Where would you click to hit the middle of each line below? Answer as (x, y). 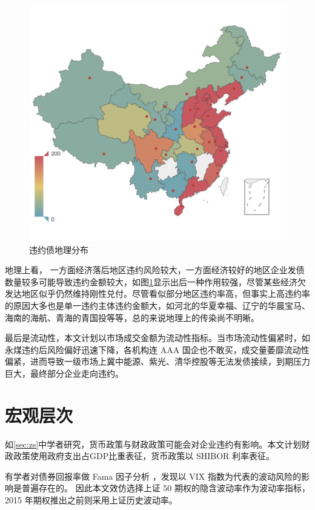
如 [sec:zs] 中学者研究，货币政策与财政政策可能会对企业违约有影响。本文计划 (153, 444)
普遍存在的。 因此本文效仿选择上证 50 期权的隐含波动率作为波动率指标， (166, 488)
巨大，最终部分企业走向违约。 (64, 373)
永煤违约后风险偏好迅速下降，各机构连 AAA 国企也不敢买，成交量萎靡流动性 (157, 349)
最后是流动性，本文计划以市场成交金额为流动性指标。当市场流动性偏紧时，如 (157, 338)
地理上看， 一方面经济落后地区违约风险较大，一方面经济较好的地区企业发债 (155, 270)
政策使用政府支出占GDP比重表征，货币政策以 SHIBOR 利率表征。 (144, 456)
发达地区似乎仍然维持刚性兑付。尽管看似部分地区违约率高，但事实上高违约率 (157, 293)
